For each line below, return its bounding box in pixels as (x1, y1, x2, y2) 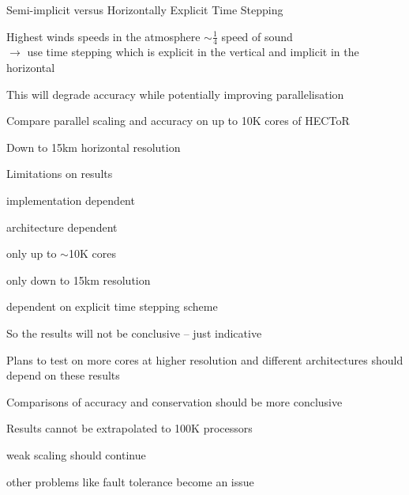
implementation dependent (6, 191, 135, 208)
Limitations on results (6, 165, 113, 182)
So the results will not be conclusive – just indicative (6, 324, 262, 341)
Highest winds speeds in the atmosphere (6, 28, 201, 44)
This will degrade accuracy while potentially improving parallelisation (6, 85, 344, 102)
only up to (6, 245, 57, 262)
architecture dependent (6, 218, 118, 235)
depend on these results (6, 367, 120, 384)
